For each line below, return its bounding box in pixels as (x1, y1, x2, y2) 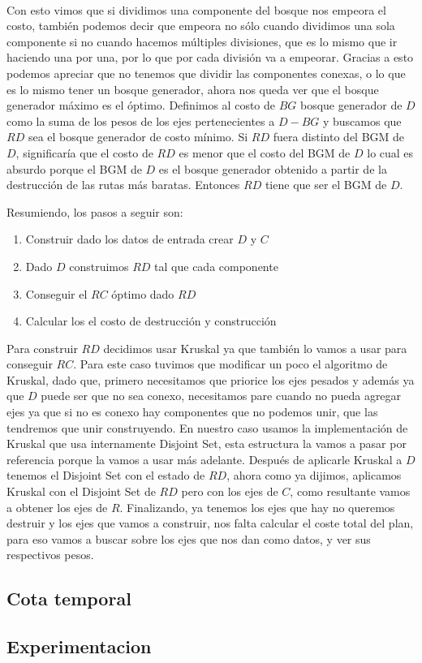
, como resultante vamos (290, 483, 411, 500)
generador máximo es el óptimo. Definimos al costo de (6, 97, 276, 114)
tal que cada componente (154, 257, 278, 274)
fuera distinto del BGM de (273, 128, 405, 145)
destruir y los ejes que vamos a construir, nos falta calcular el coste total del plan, (6, 514, 414, 532)
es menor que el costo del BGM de (179, 144, 351, 161)
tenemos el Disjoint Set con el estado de (6, 467, 205, 484)
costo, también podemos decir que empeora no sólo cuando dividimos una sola (6, 17, 395, 34)
